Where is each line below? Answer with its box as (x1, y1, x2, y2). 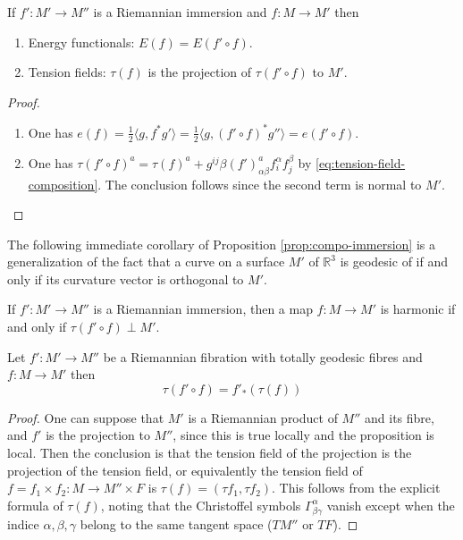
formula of (7, 495, 63, 514)
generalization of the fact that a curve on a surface (7, 252, 285, 271)
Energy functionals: (28, 32, 135, 51)
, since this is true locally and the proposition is (173, 426, 434, 444)
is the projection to (46, 426, 150, 444)
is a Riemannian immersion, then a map (93, 300, 313, 318)
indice (7, 514, 39, 533)
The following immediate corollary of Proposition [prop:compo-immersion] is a (7, 234, 435, 253)
